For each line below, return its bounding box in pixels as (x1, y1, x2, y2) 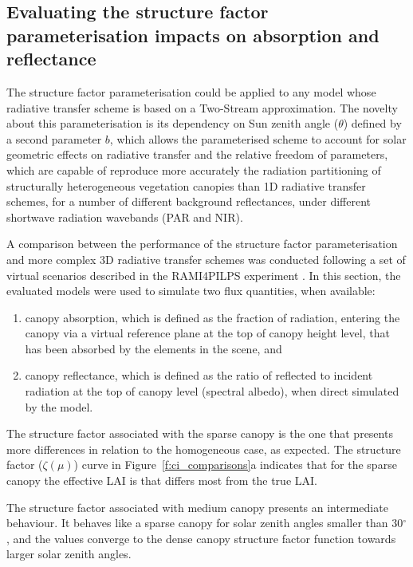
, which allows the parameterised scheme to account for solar (109, 130, 407, 147)
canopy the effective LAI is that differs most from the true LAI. (6, 472, 317, 489)
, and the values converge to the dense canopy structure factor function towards (6, 530, 396, 546)
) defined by (343, 115, 402, 132)
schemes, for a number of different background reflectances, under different (6, 193, 372, 210)
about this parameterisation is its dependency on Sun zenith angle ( (6, 115, 339, 132)
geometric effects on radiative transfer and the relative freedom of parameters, (6, 146, 388, 163)
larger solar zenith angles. (6, 545, 132, 562)
